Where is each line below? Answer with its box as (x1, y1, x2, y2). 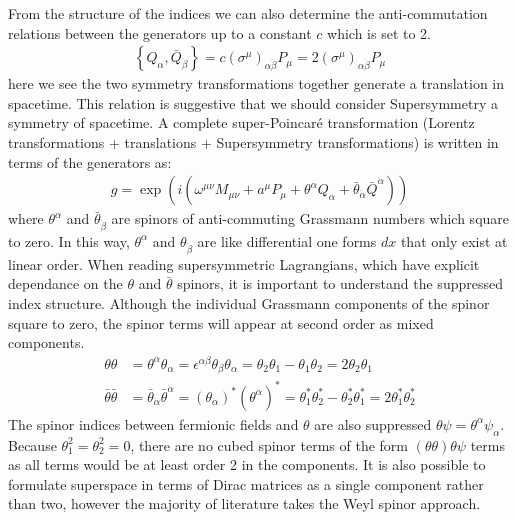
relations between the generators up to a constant (8, 22, 312, 43)
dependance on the (8, 273, 123, 294)
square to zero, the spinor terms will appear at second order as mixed (8, 312, 434, 333)
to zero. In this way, (8, 230, 130, 251)
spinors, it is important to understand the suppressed (177, 273, 503, 294)
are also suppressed (314, 413, 432, 434)
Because (8, 434, 57, 455)
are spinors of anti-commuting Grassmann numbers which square (111, 208, 510, 229)
